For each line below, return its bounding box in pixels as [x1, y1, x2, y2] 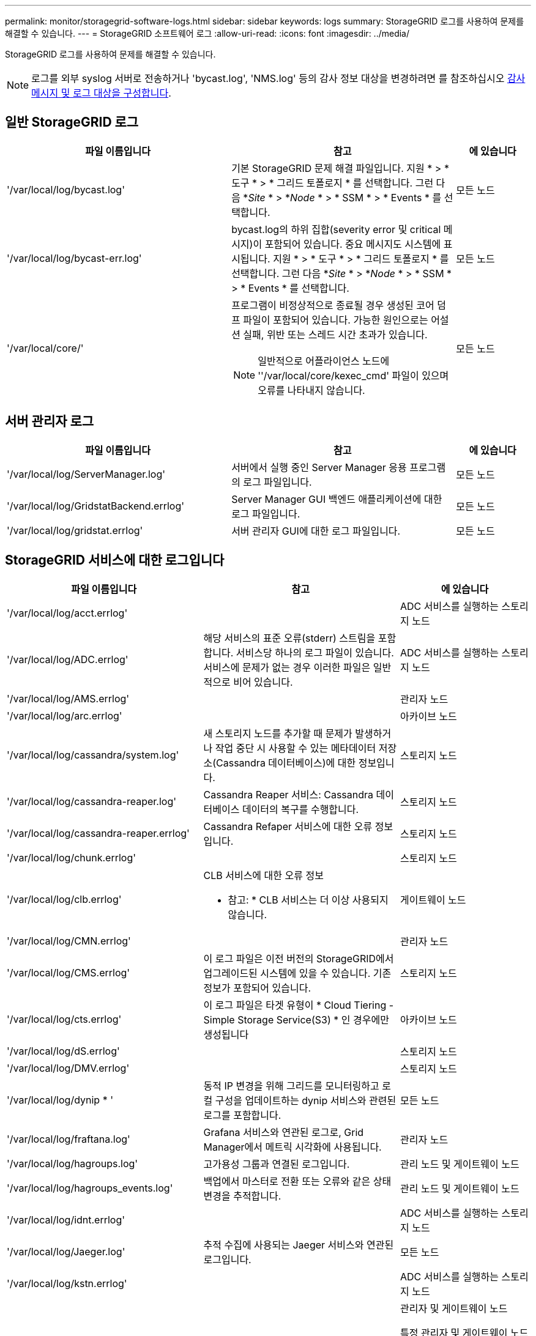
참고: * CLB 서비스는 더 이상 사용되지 [228, 893, 389, 906]
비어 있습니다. [233, 675, 293, 688]
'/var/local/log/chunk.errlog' [7, 851, 136, 864]
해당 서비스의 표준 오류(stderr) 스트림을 [203, 631, 376, 644]
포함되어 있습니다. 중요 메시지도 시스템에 [264, 237, 441, 250]
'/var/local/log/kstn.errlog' [7, 1277, 127, 1290]
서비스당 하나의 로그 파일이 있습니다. [236, 646, 394, 659]
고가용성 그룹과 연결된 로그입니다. [203, 1157, 350, 1170]
